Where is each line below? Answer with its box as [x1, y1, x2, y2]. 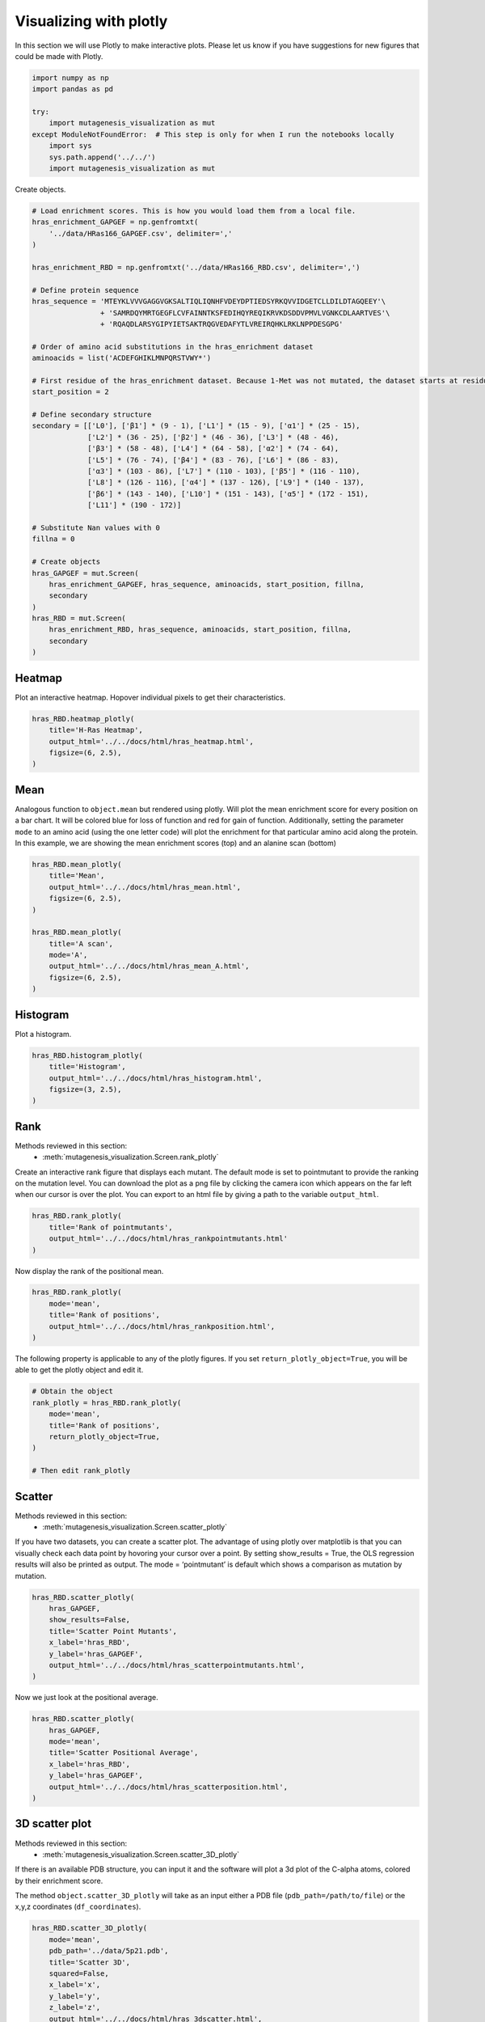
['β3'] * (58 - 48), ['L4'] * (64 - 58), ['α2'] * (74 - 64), [87, 444, 339, 453]
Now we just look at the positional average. [15, 1693, 159, 1703]
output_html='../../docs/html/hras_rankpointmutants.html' [48, 1234, 289, 1243]
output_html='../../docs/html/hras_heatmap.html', [48, 737, 254, 746]
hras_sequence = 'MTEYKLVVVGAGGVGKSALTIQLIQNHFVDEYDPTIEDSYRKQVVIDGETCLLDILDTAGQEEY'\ [32, 297, 386, 307]
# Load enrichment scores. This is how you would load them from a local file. [32, 206, 356, 216]
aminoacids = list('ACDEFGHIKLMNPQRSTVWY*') [32, 353, 212, 363]
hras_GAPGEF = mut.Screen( [32, 569, 139, 577]
